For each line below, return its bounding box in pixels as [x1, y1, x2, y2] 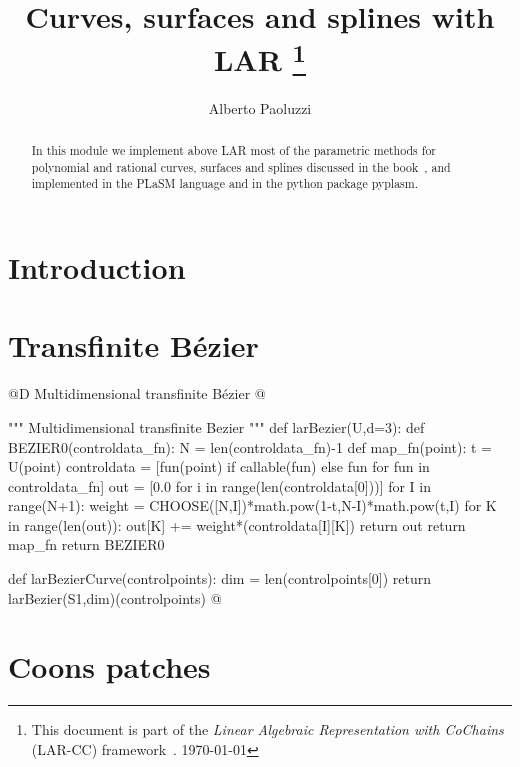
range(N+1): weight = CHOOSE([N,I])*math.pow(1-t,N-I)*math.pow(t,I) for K [8, 495, 497, 516]
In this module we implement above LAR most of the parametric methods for [31, 142, 437, 159]
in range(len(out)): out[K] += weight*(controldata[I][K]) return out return [8, 514, 466, 535]
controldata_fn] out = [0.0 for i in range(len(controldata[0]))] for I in [8, 475, 431, 496]
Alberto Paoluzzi [208, 97, 312, 118]
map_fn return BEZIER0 [8, 534, 165, 555]
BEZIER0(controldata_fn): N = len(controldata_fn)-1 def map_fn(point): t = [8, 436, 492, 457]
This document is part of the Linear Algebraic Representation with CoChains [31, 719, 504, 740]
